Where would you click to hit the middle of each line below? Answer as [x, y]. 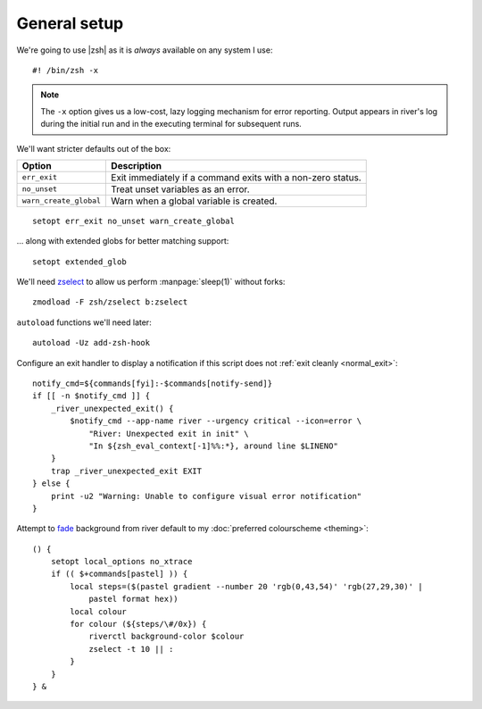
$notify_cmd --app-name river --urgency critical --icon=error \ [216, 421]
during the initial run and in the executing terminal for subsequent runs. [171, 124]
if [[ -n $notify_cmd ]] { [91, 396]
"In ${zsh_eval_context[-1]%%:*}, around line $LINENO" [213, 446]
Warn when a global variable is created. [194, 201]
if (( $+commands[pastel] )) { [119, 574]
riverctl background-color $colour [166, 637]
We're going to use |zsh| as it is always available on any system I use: [145, 50]
